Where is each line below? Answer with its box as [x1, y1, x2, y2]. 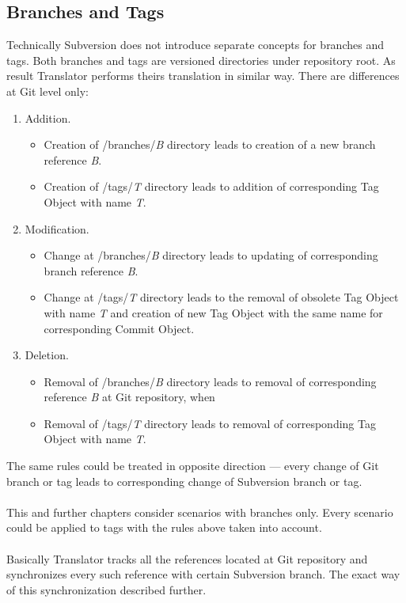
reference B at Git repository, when [44, 389, 215, 405]
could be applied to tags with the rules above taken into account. [6, 519, 322, 536]
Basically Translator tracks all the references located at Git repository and [6, 550, 368, 567]
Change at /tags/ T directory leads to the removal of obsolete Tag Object [44, 289, 399, 305]
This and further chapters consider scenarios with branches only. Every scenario [6, 503, 393, 520]
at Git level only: [6, 82, 89, 99]
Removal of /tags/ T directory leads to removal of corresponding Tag [44, 415, 376, 431]
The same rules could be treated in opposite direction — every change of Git [6, 457, 379, 474]
